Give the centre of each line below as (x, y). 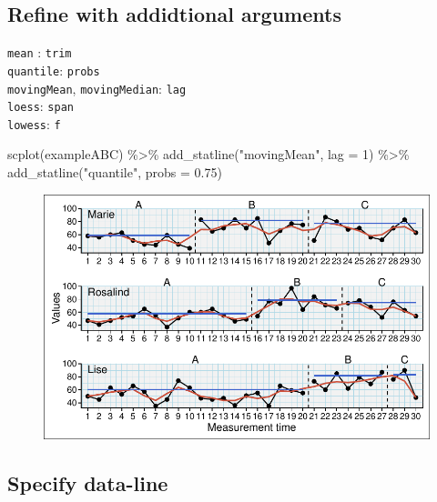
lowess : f (34, 123)
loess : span (41, 106)
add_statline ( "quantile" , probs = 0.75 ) (115, 172)
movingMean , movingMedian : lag (97, 88)
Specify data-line (88, 483)
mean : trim (40, 52)
